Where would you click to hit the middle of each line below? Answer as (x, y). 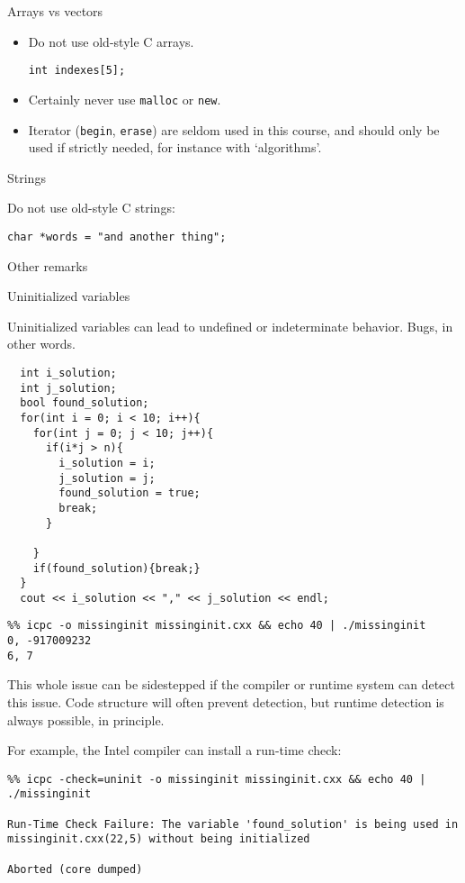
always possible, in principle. (86, 719)
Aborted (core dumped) (75, 869)
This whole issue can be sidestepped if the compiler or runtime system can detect (231, 684)
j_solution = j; (107, 478)
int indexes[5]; (77, 71)
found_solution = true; (130, 493)
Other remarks (48, 265)
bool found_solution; (85, 403)
